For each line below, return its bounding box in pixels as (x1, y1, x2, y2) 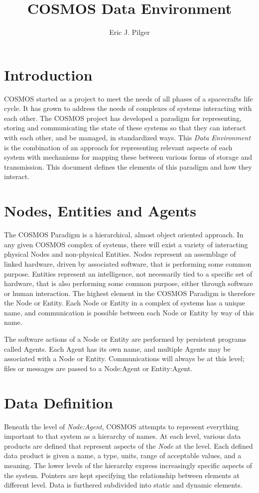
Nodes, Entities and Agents (4, 200, 197, 221)
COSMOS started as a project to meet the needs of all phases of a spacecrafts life (4, 93, 253, 103)
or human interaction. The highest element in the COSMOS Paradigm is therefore (4, 288, 255, 298)
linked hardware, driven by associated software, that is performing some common (4, 258, 252, 269)
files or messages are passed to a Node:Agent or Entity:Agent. (4, 363, 193, 373)
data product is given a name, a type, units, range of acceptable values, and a (4, 450, 242, 461)
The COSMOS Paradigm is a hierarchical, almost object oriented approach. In (4, 229, 244, 240)
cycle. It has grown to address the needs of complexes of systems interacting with (4, 103, 252, 113)
